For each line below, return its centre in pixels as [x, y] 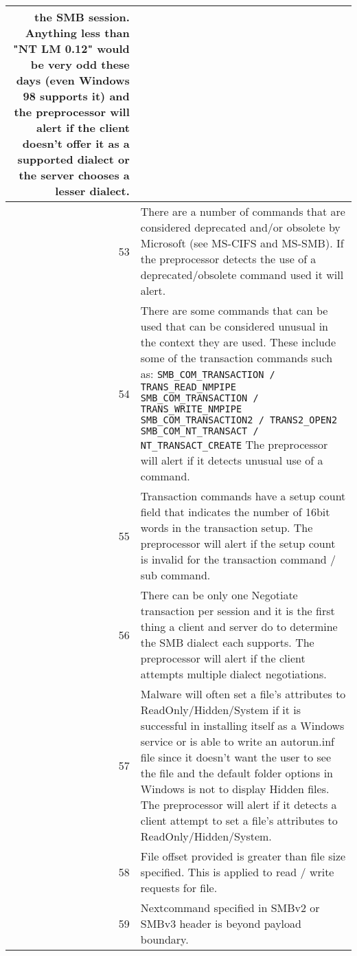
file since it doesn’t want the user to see [236, 757]
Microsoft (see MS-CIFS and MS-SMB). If [242, 243]
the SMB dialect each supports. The [227, 642]
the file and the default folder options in [237, 773]
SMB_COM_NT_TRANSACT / [199, 431]
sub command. [175, 575]
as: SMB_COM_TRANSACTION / [208, 374]
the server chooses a [74, 175]
